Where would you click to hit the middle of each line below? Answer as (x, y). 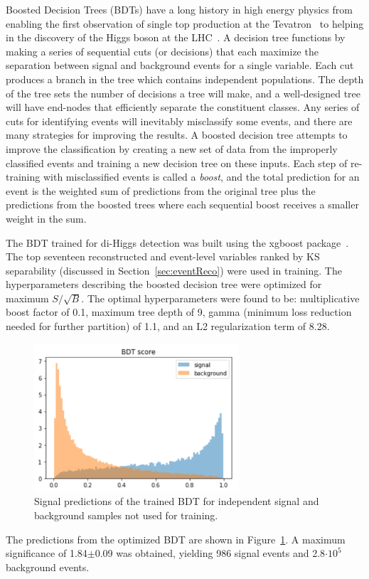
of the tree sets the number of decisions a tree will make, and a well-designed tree (183, 93)
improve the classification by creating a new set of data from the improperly (172, 148)
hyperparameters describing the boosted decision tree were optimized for (164, 284)
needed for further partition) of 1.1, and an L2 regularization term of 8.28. (168, 326)
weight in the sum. (46, 218)
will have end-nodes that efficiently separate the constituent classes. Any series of (183, 107)
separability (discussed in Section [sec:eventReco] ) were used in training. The (174, 270)
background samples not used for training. (126, 515)
